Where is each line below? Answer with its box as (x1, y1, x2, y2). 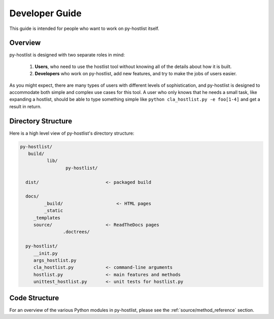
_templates (33, 215, 61, 220)
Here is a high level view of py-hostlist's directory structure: (9, 130, 134, 136)
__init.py (33, 250, 58, 256)
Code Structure (9, 294, 59, 302)
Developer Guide (9, 8, 82, 19)
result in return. (9, 103, 42, 109)
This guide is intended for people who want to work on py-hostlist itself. (9, 25, 159, 31)
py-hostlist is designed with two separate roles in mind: (9, 52, 125, 58)
